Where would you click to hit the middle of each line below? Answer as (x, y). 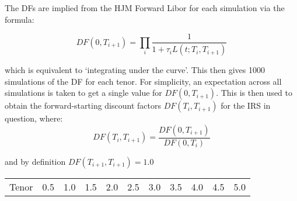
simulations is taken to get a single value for (83, 93)
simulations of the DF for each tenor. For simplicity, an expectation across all (143, 81)
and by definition (35, 161)
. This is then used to (254, 93)
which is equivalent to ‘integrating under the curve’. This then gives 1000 (135, 70)
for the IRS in (246, 105)
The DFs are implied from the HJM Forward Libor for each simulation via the (145, 8)
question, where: (34, 118)
